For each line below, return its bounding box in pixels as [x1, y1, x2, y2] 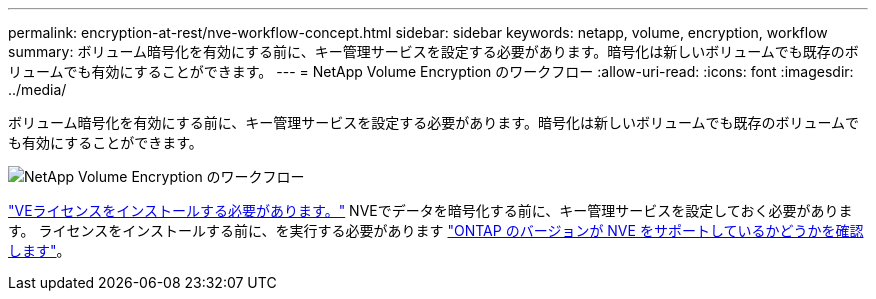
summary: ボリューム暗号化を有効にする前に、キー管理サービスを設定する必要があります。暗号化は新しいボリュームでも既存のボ [8, 43, 859, 60]
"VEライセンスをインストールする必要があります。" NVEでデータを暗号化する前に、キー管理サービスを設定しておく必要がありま [8, 202, 853, 219]
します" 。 [8, 242, 71, 259]
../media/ [8, 81, 67, 98]
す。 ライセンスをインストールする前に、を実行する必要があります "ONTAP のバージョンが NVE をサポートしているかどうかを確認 [8, 222, 864, 239]
